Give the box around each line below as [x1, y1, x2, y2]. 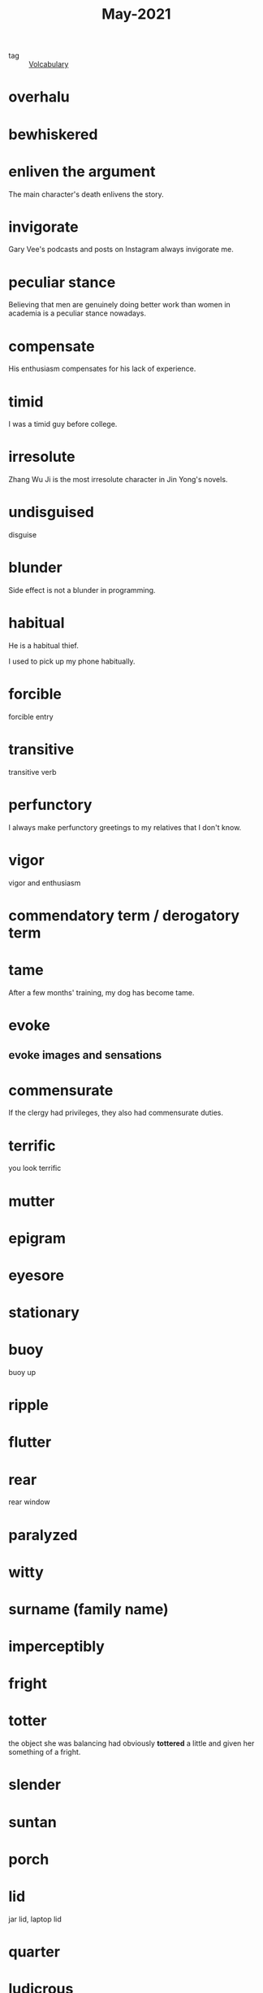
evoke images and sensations [8, 1048, 162, 1062]
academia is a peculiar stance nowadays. [8, 308, 146, 318]
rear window [8, 1497, 50, 1507]
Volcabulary [28, 59, 69, 69]
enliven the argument [8, 162, 156, 181]
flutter [8, 1433, 52, 1451]
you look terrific [8, 1164, 62, 1173]
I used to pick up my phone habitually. [8, 656, 136, 666]
